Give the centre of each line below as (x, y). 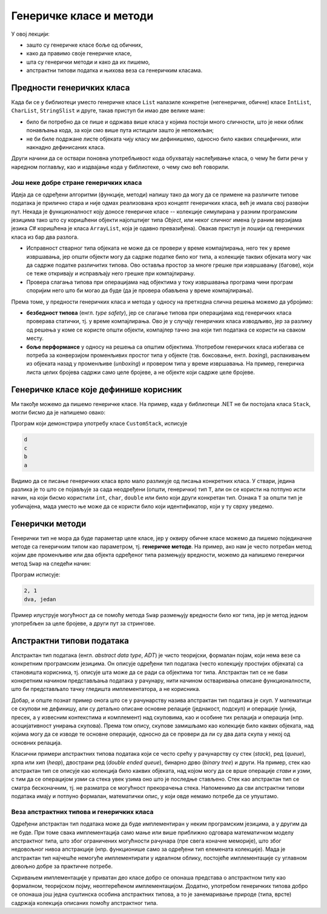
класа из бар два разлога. (45, 237)
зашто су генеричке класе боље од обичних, (84, 45)
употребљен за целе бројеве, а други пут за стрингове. (83, 623)
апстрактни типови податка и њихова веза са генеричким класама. (114, 70)
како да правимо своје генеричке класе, (79, 53)
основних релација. (37, 742)
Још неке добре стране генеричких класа (77, 182)
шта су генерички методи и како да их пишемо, (88, 62)
